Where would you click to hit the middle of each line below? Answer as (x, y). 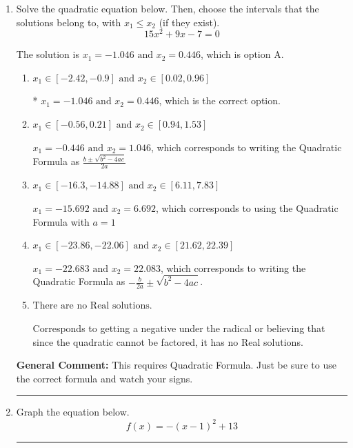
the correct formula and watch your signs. (104, 378)
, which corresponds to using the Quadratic (247, 208)
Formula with (61, 221)
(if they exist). (189, 22)
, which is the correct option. (220, 100)
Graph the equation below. (73, 412)
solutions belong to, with (69, 22)
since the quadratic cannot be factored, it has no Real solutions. (168, 341)
